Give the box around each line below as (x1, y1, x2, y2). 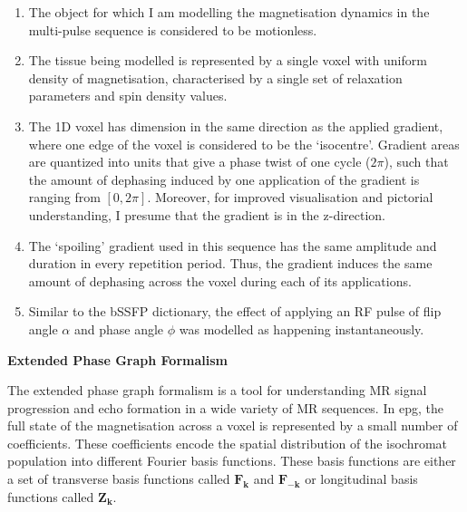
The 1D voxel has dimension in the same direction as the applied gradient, (28, 116, 443, 135)
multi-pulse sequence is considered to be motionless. (28, 20, 317, 39)
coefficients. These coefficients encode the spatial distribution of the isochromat (7, 433, 448, 452)
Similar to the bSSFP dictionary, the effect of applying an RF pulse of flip (28, 302, 442, 321)
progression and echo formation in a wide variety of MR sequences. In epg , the (7, 398, 443, 417)
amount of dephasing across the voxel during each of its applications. (28, 271, 412, 290)
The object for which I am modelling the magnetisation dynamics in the (28, 3, 430, 21)
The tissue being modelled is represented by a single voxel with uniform (28, 51, 427, 70)
